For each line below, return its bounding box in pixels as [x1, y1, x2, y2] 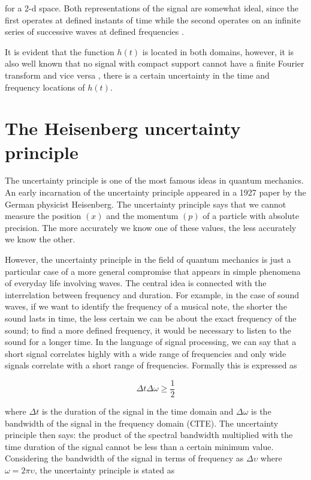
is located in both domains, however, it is [142, 45, 294, 58]
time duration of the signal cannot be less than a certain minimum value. [5, 440, 274, 452]
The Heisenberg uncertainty [5, 116, 241, 140]
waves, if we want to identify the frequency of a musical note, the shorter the [5, 300, 287, 313]
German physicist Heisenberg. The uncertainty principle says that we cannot [5, 197, 286, 210]
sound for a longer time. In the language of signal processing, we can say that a [5, 335, 297, 348]
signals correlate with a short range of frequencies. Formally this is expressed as [5, 359, 297, 371]
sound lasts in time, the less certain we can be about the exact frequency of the [5, 312, 297, 324]
